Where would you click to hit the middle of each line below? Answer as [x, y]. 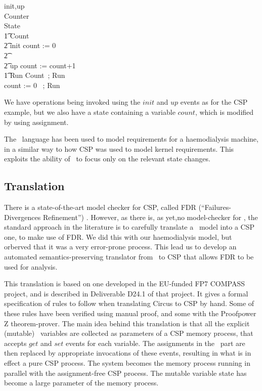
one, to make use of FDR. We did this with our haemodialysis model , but [118, 236]
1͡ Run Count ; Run [35, 75]
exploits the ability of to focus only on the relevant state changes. [107, 159]
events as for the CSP [214, 102]
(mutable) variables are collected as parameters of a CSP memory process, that [129, 333]
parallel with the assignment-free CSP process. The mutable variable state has [125, 373]
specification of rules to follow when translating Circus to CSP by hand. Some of [129, 303]
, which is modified [224, 112]
